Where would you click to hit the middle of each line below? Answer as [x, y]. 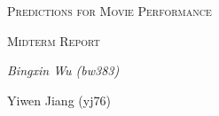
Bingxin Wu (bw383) [63, 70]
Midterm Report [54, 40]
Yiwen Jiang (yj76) [59, 100]
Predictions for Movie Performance [109, 11]
